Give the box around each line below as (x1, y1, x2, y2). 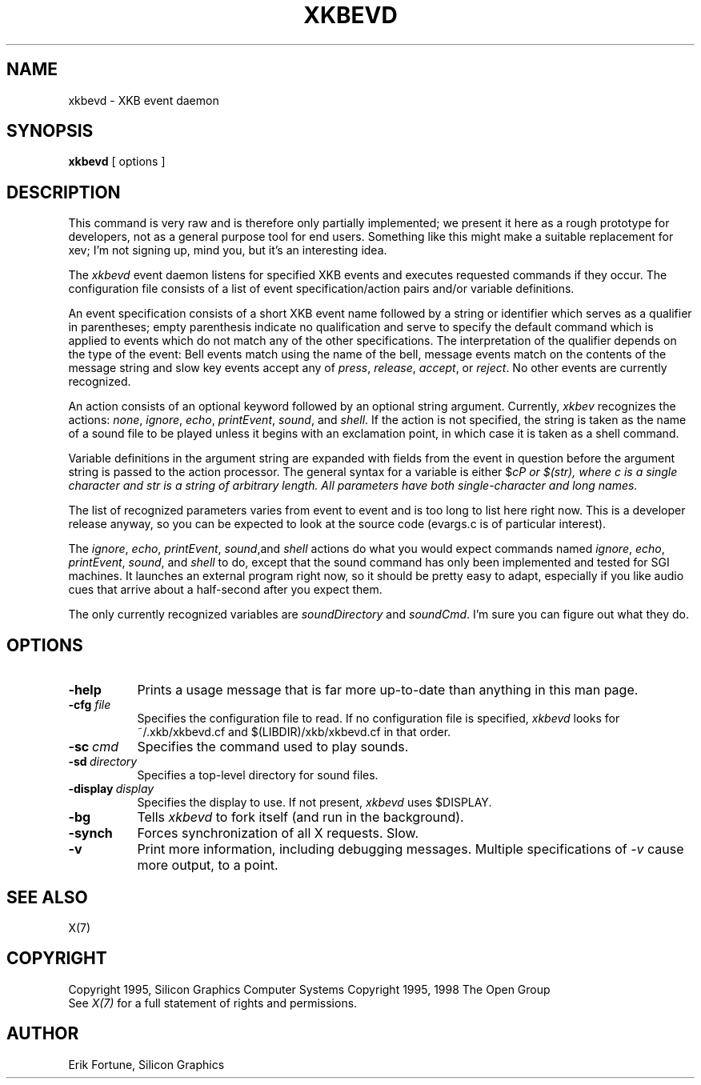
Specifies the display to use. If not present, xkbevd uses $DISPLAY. (137, 795, 492, 810)
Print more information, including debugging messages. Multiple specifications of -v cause (137, 841, 684, 858)
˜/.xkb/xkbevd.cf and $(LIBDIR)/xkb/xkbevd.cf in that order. (137, 725, 451, 739)
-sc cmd (68, 739, 119, 755)
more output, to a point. (137, 857, 278, 874)
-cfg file (68, 698, 111, 712)
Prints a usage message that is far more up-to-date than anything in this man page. (137, 682, 639, 699)
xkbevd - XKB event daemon (68, 93, 219, 107)
